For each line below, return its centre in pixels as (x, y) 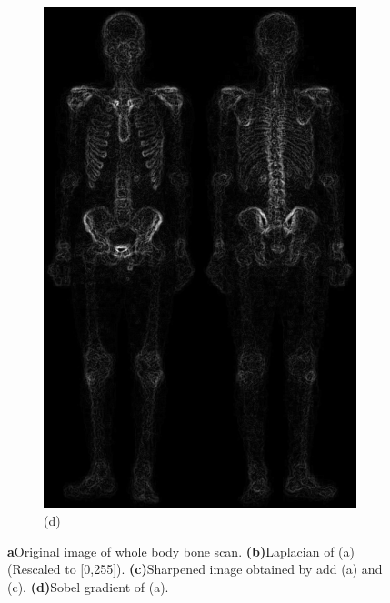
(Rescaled (34, 569)
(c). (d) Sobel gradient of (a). (88, 586)
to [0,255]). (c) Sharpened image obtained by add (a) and (224, 569)
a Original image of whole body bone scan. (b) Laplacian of (171, 551)
